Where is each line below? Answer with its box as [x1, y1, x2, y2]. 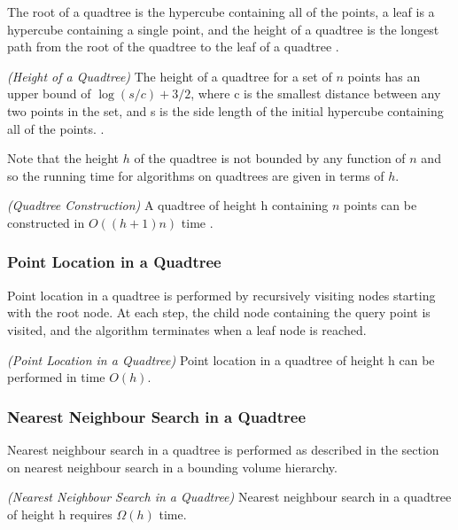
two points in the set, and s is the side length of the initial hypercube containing [7, 101, 444, 120]
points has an [347, 66, 421, 85]
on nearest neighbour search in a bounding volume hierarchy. [7, 457, 338, 476]
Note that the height [7, 149, 119, 168]
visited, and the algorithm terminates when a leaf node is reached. [7, 320, 367, 339]
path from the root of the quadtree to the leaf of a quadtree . [7, 37, 339, 56]
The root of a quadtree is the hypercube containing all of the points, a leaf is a [7, 3, 435, 20]
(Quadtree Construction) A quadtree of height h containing [7, 196, 329, 214]
